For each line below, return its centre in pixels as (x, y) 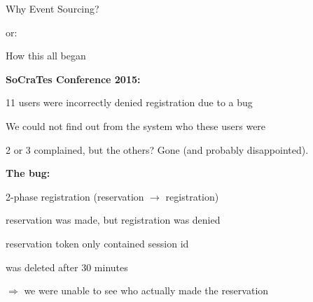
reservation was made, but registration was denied (113, 220)
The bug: (28, 173)
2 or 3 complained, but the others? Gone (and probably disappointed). (157, 149)
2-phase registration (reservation (75, 196)
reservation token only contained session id (97, 243)
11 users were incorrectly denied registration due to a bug (129, 102)
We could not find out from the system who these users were (136, 125)
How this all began (46, 56)
